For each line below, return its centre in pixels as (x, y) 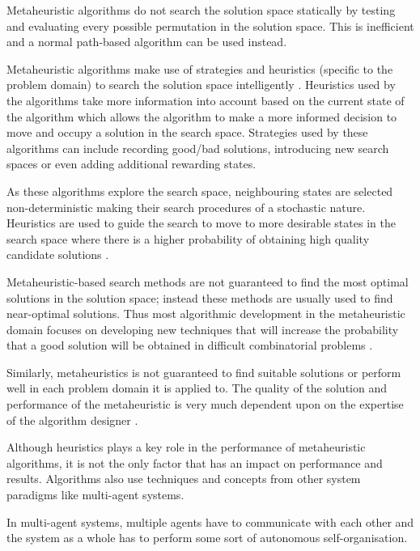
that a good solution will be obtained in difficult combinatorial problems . (190, 345)
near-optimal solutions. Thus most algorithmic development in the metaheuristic (206, 314)
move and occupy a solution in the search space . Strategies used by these (187, 132)
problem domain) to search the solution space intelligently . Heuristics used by (201, 85)
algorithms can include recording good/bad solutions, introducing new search (198, 148)
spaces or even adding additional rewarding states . (132, 164)
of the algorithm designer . (72, 420)
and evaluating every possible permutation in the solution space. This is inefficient (210, 25)
